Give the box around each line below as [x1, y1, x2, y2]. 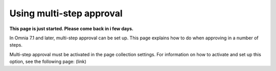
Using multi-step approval [9, 8, 123, 19]
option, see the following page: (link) [9, 59, 87, 65]
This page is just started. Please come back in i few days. [9, 26, 134, 32]
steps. [9, 42, 22, 48]
